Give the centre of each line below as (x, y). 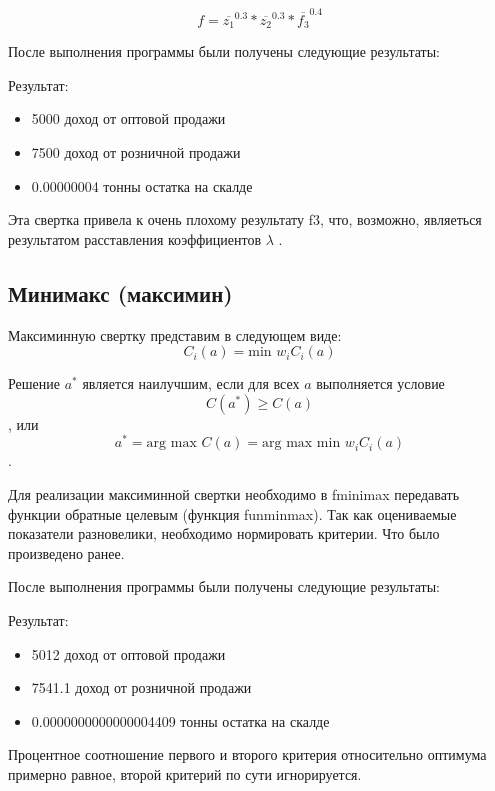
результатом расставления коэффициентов (135, 238)
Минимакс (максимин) (120, 292)
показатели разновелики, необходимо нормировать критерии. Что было (224, 533)
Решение (34, 383)
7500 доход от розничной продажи (136, 151)
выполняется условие (380, 383)
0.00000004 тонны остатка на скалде (142, 185)
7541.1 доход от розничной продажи (141, 687)
